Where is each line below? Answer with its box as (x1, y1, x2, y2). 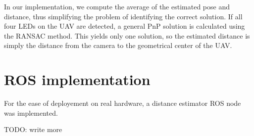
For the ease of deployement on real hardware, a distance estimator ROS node (4, 98, 241, 108)
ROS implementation (4, 69, 151, 90)
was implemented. (4, 107, 58, 118)
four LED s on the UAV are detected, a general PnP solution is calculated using (4, 21, 245, 31)
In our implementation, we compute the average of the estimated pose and (4, 1, 230, 11)
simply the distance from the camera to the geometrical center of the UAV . (4, 40, 232, 50)
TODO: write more (4, 124, 62, 135)
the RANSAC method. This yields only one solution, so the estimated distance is (4, 30, 250, 41)
